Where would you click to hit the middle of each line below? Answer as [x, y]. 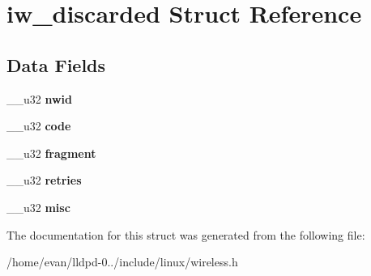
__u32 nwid [39, 98]
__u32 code [39, 126]
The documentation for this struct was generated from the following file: [186, 234]
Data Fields [56, 64]
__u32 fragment [51, 153]
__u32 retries [44, 180]
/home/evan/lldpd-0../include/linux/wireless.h [122, 262]
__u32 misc [38, 207]
